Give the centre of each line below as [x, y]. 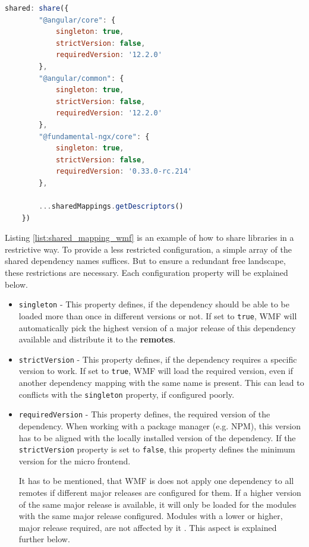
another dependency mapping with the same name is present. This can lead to [161, 383]
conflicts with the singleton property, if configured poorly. [127, 394]
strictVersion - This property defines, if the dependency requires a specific [158, 359]
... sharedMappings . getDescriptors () [111, 207]
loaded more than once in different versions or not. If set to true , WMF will [158, 315]
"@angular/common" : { [81, 78]
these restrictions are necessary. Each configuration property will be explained [146, 273]
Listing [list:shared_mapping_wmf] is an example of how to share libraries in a [149, 238]
